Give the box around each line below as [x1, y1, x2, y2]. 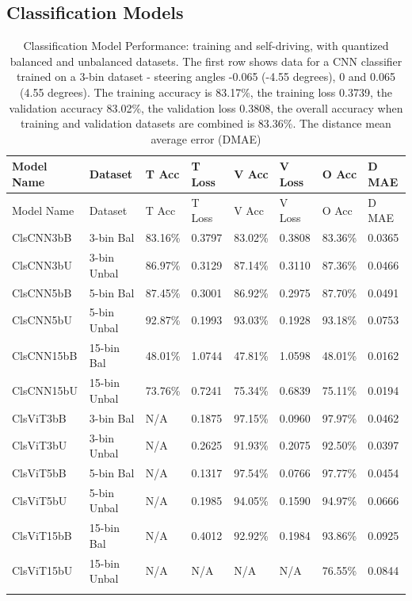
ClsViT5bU [12, 492, 67, 508]
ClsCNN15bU [12, 382, 78, 399]
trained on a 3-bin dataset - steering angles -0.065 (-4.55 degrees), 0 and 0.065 [17, 68, 395, 85]
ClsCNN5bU [12, 312, 72, 328]
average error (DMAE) [151, 130, 261, 147]
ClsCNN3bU [12, 256, 72, 273]
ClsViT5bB [12, 464, 67, 480]
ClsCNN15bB [12, 346, 78, 363]
